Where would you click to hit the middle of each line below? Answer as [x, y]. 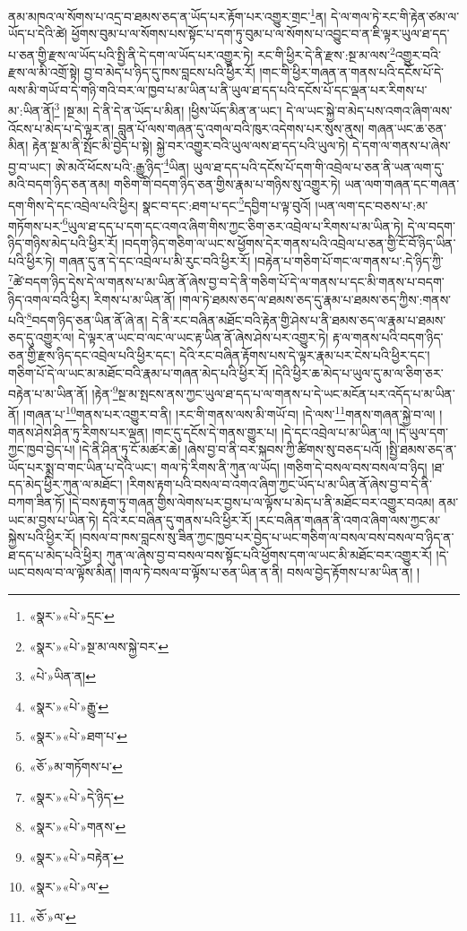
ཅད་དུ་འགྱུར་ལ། [41, 337]
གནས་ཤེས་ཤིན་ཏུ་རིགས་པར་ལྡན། [78, 431]
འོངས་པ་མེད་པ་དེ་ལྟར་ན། [61, 128]
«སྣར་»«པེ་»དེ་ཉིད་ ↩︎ [77, 796]
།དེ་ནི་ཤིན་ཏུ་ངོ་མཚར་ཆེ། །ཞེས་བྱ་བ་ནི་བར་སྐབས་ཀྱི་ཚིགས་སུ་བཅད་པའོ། [231, 449]
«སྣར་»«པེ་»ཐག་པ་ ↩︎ [78, 736]
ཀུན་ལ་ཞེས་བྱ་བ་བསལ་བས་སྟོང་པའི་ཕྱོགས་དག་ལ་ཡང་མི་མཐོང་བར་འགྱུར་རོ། [269, 554]
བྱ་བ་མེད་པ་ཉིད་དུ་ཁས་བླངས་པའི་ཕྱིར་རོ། [169, 72]
